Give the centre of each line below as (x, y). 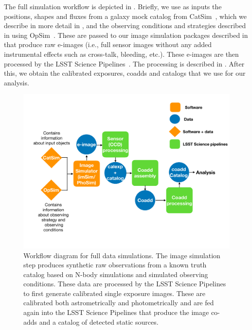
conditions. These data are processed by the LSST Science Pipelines (125, 284)
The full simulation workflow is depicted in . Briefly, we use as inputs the (113, 6)
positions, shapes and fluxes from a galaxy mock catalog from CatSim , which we (126, 16)
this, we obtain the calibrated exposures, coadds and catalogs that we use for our (125, 73)
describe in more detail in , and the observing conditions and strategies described (125, 25)
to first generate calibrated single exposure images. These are (114, 293)
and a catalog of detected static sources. (99, 322)
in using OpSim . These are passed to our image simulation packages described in (126, 35)
